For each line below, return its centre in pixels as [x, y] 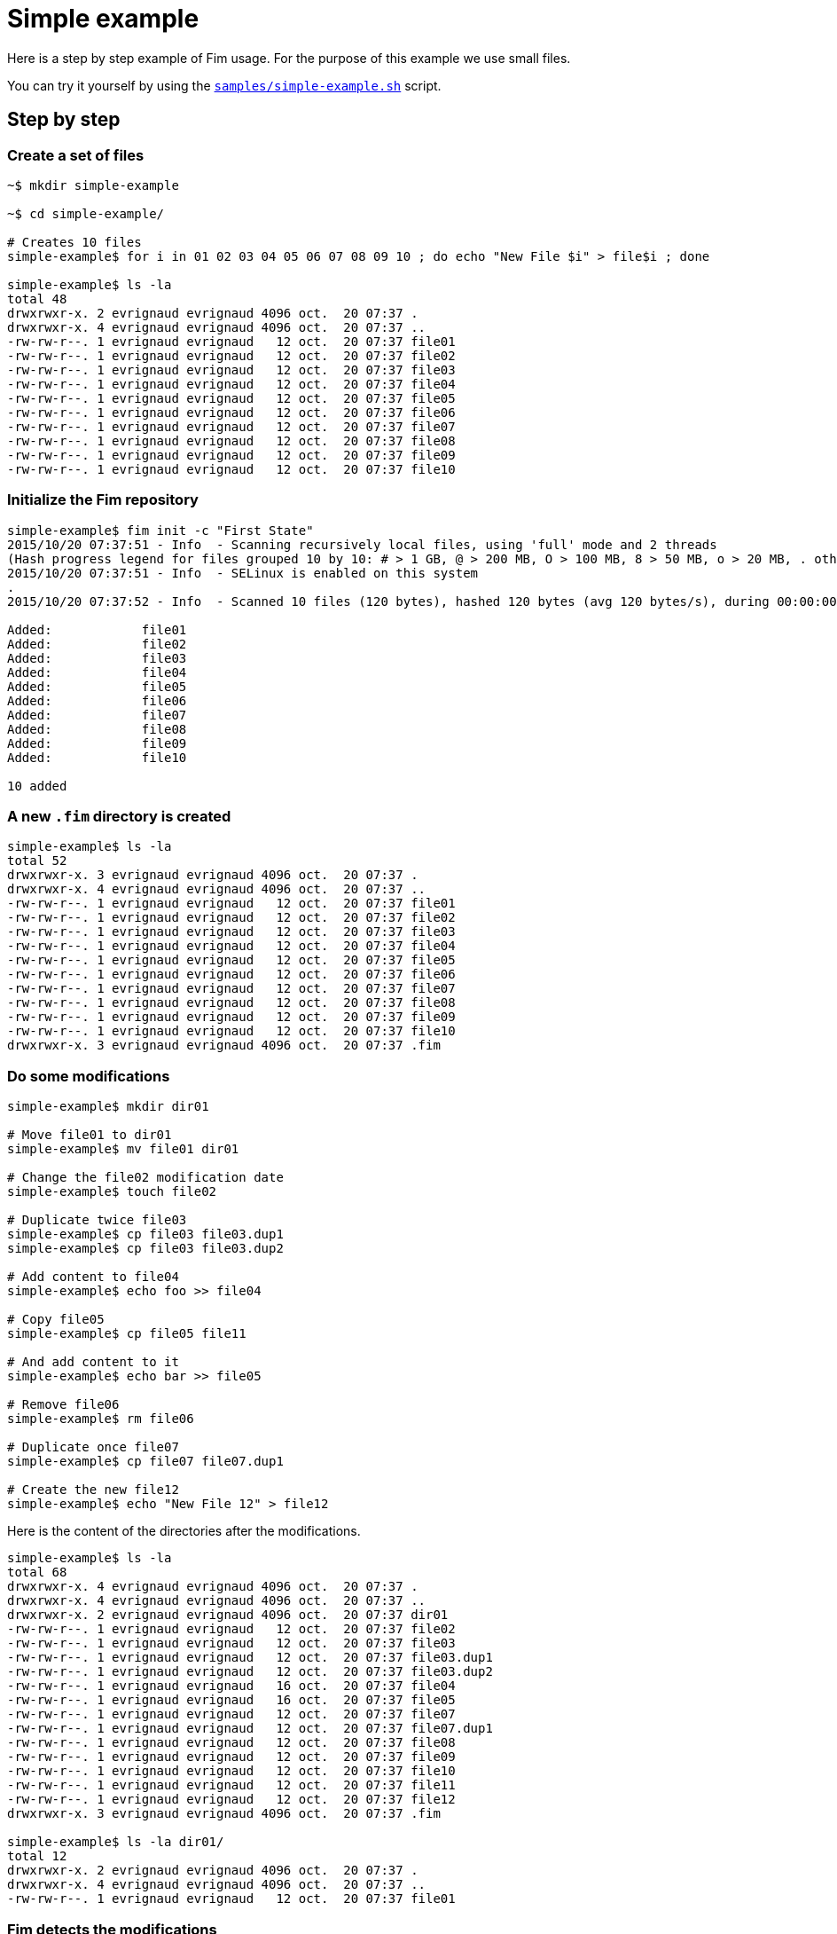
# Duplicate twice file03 [97, 1220]
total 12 [37, 1856]
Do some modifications [89, 1076]
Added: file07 [97, 715]
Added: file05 [97, 686]
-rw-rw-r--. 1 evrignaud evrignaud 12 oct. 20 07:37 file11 [231, 1785]
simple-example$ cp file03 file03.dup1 [145, 1234]
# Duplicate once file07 [93, 1447]
